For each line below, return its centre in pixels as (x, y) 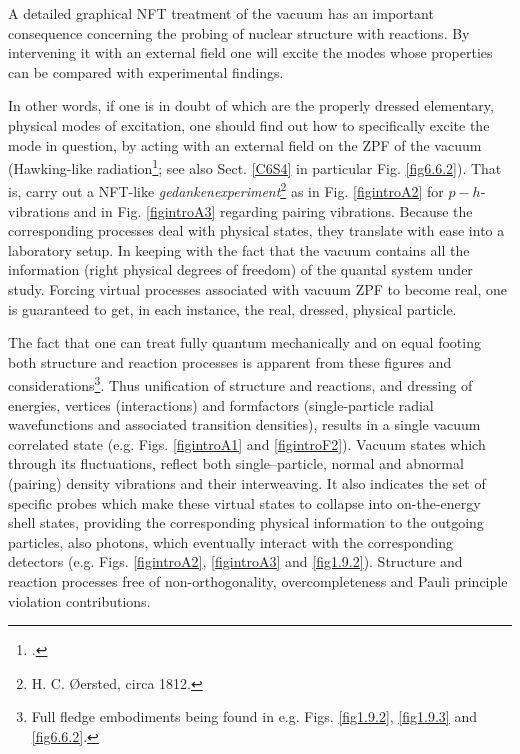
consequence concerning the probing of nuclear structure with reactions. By (239, 32)
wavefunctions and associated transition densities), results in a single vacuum (244, 424)
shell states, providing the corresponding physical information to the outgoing (246, 522)
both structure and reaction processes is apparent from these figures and (230, 361)
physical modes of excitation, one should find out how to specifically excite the (249, 124)
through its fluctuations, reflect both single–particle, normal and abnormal (236, 463)
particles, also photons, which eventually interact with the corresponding (230, 541)
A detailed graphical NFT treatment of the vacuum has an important (221, 13)
